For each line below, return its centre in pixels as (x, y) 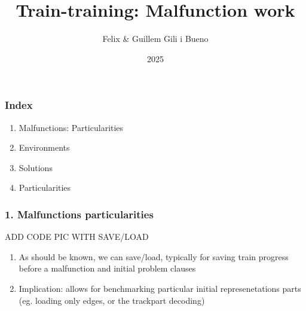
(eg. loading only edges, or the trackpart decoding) (112, 300)
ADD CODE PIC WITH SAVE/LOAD (77, 237)
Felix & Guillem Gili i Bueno (155, 39)
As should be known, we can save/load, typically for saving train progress (154, 256)
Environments (44, 147)
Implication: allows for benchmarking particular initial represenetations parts (160, 288)
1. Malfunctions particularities (79, 214)
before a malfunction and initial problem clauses (107, 268)
